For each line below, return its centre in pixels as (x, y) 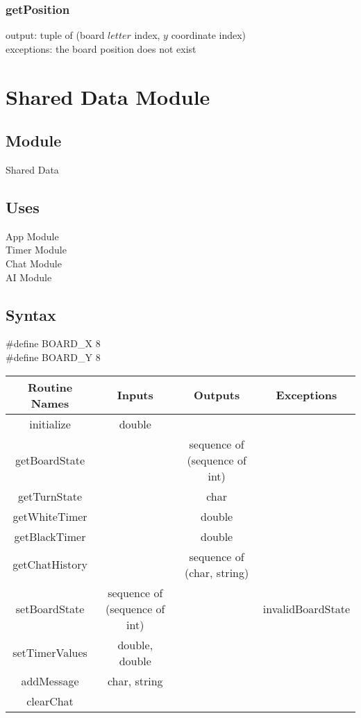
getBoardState (50, 460)
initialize (50, 424)
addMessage (50, 681)
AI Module (29, 277)
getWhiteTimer (50, 516)
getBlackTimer (50, 536)
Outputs (217, 395)
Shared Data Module (108, 96)
